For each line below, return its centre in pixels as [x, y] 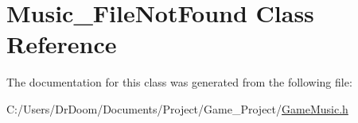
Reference [62, 44]
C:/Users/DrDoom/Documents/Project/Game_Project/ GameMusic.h [177, 108]
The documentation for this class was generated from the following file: [179, 82]
